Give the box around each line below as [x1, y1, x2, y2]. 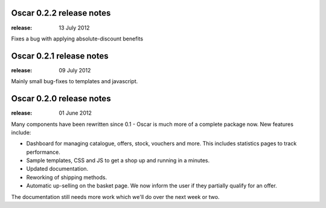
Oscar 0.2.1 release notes [11, 51, 109, 61]
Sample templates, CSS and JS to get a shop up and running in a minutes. [26, 157, 210, 164]
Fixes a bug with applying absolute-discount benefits [11, 35, 144, 42]
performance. [26, 148, 60, 156]
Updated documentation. [26, 165, 89, 172]
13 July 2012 [59, 24, 90, 31]
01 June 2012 [59, 109, 92, 117]
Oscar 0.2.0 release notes [11, 93, 111, 104]
